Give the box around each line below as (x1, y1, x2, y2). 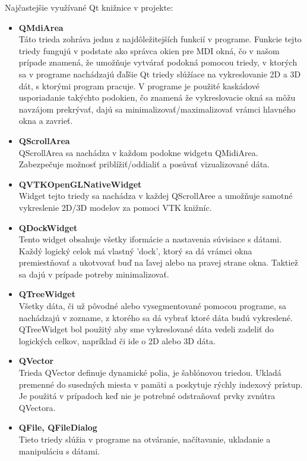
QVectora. (18, 401, 56, 413)
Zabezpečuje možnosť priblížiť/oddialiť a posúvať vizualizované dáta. (18, 158, 270, 170)
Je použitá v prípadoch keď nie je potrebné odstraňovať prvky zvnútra (18, 390, 276, 402)
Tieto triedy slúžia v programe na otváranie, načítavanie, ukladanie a (18, 433, 271, 445)
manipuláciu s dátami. (18, 444, 100, 457)
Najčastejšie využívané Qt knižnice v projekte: (5, 1, 173, 13)
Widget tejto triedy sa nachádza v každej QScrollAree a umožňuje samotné (18, 189, 293, 202)
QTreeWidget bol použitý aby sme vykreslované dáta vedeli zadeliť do (18, 323, 274, 335)
